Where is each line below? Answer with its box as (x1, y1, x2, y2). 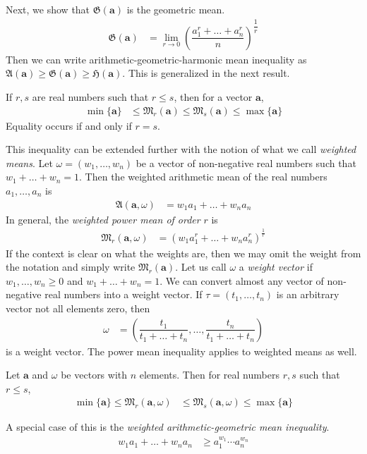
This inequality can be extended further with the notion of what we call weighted (6, 142, 356, 157)
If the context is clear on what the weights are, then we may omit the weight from (6, 245, 361, 260)
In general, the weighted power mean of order (6, 211, 200, 226)
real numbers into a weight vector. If (44, 287, 203, 302)
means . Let (6, 155, 53, 170)
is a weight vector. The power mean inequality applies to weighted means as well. (6, 343, 357, 358)
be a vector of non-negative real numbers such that (136, 155, 356, 170)
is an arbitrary (276, 287, 339, 302)
